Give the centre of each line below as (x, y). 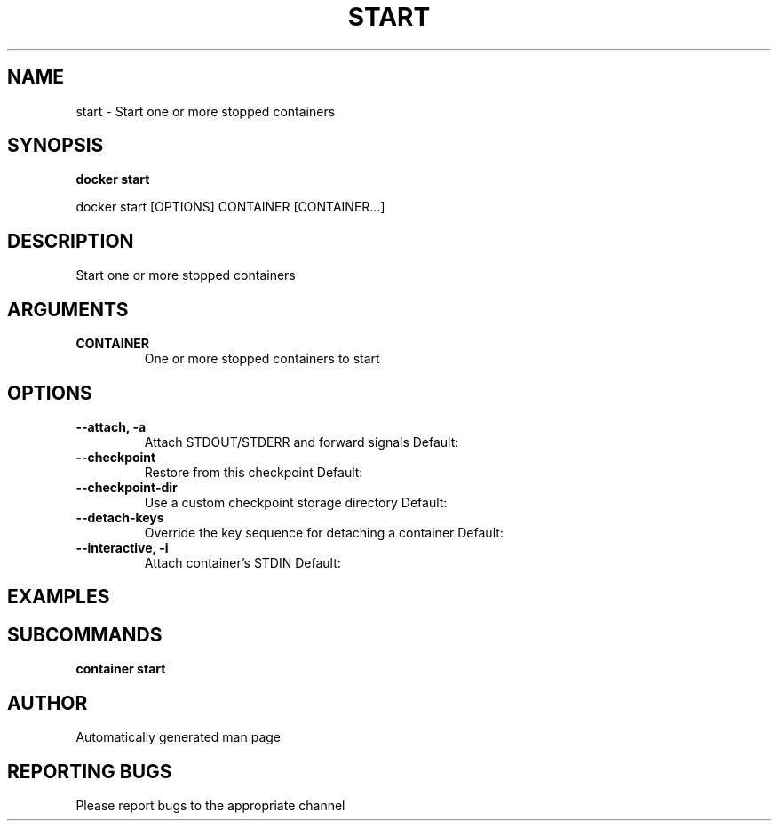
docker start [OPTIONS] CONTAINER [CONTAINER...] (230, 207)
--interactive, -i (122, 547)
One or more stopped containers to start (262, 359)
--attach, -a (111, 426)
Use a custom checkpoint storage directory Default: (296, 502)
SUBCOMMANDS (85, 634)
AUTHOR (48, 703)
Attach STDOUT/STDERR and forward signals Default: (302, 442)
